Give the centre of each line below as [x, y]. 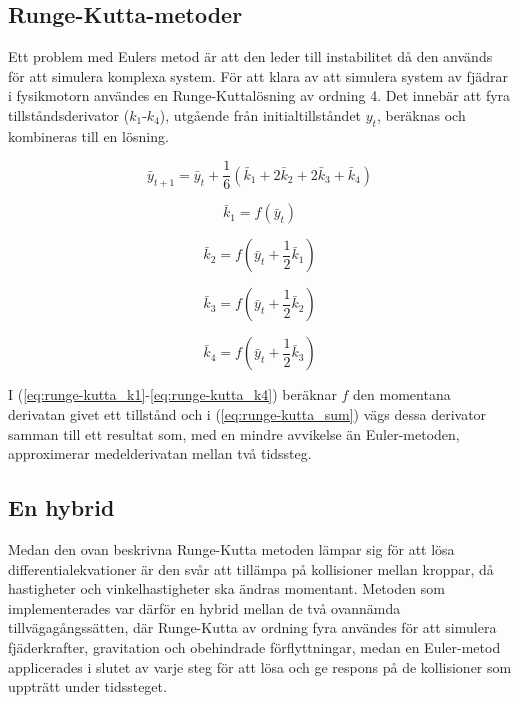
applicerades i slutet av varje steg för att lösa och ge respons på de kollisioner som [260, 666]
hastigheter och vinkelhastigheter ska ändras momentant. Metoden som [226, 588]
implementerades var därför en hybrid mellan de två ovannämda [204, 607]
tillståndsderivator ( [69, 114]
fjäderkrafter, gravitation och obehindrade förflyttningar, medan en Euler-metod [254, 646]
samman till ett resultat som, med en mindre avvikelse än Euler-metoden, [234, 433]
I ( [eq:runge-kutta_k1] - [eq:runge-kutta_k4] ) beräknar [172, 394]
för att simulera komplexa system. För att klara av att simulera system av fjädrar [258, 75]
